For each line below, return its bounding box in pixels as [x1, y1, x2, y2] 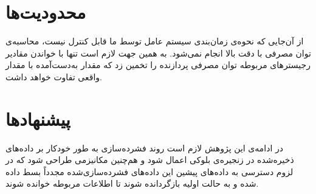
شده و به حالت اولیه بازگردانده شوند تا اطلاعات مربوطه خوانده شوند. [5, 177, 259, 190]
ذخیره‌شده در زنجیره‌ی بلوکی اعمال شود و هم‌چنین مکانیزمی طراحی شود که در [5, 153, 294, 166]
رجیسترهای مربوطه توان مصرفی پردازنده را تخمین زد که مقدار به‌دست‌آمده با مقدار [5, 58, 311, 71]
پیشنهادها [5, 106, 70, 131]
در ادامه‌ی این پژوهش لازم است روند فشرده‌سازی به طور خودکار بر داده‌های [5, 141, 283, 154]
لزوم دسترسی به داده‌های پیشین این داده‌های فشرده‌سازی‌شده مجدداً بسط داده [5, 165, 294, 178]
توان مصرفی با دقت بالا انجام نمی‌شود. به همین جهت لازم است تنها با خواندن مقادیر [5, 46, 311, 59]
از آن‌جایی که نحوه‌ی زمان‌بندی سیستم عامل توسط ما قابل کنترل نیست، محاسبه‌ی [5, 35, 304, 47]
